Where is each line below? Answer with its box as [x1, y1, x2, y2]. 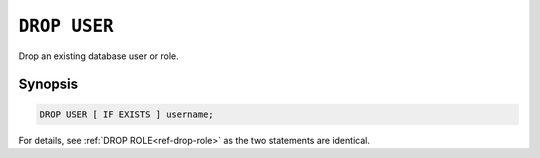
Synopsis [18, 76, 79, 93]
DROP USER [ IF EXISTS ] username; [39, 108, 214, 120]
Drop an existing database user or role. [18, 50, 179, 62]
